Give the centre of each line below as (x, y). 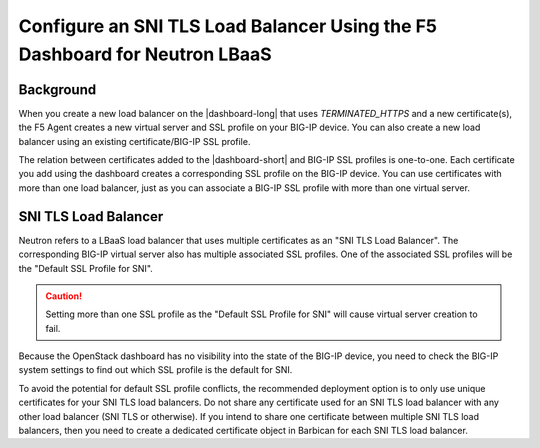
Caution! (64, 296)
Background (57, 89)
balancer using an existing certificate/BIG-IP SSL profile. (134, 141)
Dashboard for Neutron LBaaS (145, 54)
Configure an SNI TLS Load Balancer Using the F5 (227, 26)
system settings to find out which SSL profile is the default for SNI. (155, 370)
